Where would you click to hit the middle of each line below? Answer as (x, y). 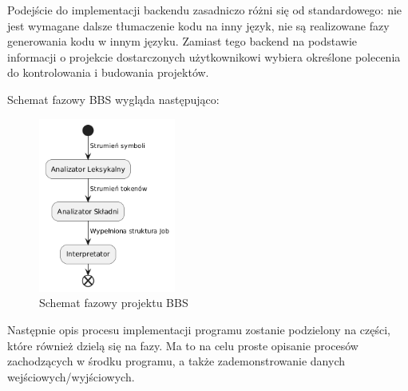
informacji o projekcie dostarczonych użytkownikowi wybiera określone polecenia (204, 56)
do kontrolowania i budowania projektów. (108, 72)
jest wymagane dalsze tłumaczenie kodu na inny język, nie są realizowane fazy (198, 25)
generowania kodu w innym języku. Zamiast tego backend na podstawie (182, 41)
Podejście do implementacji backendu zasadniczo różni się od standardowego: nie (205, 10)
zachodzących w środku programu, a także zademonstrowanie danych (176, 361)
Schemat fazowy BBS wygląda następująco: (113, 99)
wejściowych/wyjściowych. (71, 376)
